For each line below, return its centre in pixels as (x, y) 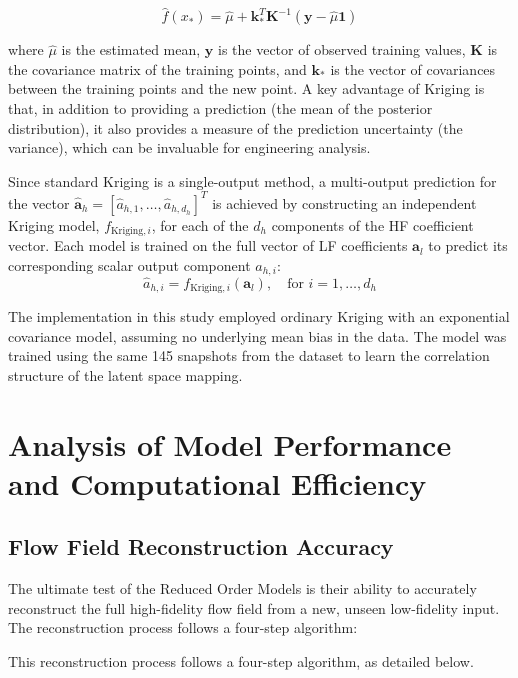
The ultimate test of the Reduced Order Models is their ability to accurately (242, 588)
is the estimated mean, (131, 49)
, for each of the (200, 224)
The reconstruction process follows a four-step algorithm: (183, 627)
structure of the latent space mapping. (125, 374)
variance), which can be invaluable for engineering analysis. (189, 147)
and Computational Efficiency (217, 482)
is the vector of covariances (413, 68)
